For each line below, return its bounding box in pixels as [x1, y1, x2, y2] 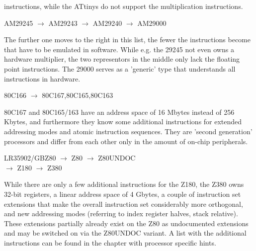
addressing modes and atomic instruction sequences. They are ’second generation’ [4, 126, 253, 136]
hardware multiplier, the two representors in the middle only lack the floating [4, 54, 240, 64]
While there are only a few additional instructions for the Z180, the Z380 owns [4, 179, 244, 189]
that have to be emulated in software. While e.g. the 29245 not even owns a [4, 44, 234, 54]
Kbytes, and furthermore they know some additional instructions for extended [4, 116, 242, 127]
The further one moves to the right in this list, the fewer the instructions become [4, 34, 251, 45]
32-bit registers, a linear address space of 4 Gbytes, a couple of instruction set [4, 188, 241, 199]
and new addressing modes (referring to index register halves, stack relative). [4, 208, 238, 219]
